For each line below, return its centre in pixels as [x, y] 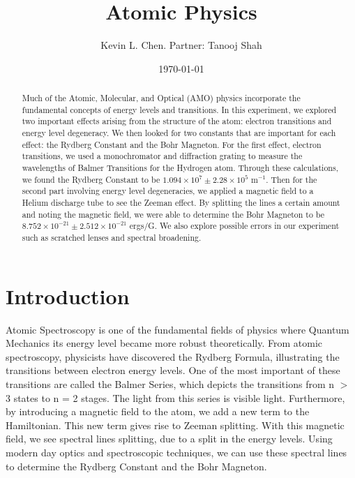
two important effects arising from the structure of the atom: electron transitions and [177, 121]
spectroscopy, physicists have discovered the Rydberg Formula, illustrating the [173, 356]
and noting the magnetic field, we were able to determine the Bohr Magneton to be [173, 214]
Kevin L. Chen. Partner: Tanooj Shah [181, 45]
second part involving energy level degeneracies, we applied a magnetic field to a [168, 191]
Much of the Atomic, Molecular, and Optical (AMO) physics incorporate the [161, 98]
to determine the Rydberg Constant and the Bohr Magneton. [136, 466]
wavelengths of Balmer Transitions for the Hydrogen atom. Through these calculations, [180, 168]
